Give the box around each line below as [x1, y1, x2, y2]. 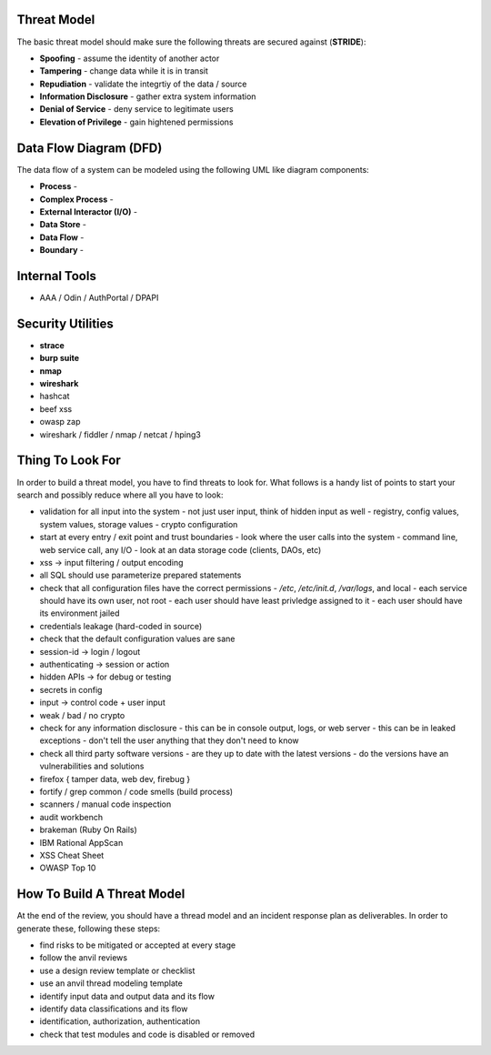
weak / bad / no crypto [39, 709, 125, 720]
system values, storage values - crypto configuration [39, 518, 238, 529]
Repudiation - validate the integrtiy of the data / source [39, 78, 247, 89]
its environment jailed [39, 608, 120, 618]
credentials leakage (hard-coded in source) [39, 620, 203, 631]
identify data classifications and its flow [39, 1003, 188, 1014]
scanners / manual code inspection [39, 799, 172, 809]
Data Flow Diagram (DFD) [16, 140, 163, 156]
